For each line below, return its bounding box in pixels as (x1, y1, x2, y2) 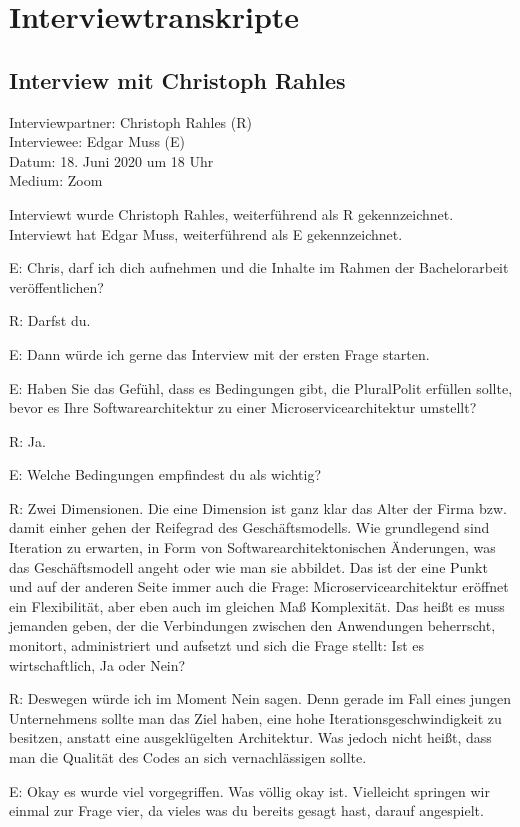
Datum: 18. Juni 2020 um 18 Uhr (9, 150, 214, 171)
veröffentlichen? (9, 276, 104, 297)
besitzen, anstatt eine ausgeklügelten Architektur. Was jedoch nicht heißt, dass (9, 727, 492, 748)
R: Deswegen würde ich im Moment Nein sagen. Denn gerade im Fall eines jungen (9, 688, 511, 709)
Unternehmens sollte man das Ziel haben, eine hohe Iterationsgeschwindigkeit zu (9, 707, 502, 728)
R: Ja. (9, 430, 46, 451)
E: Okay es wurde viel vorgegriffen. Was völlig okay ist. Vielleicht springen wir (9, 780, 490, 801)
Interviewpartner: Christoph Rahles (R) (9, 111, 252, 132)
